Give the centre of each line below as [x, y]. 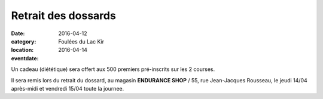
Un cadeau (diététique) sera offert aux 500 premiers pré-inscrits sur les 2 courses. [113, 69]
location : [22, 50]
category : [24, 41]
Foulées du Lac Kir [81, 41]
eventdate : [25, 58]
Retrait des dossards [63, 16]
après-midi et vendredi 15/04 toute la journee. [68, 88]
